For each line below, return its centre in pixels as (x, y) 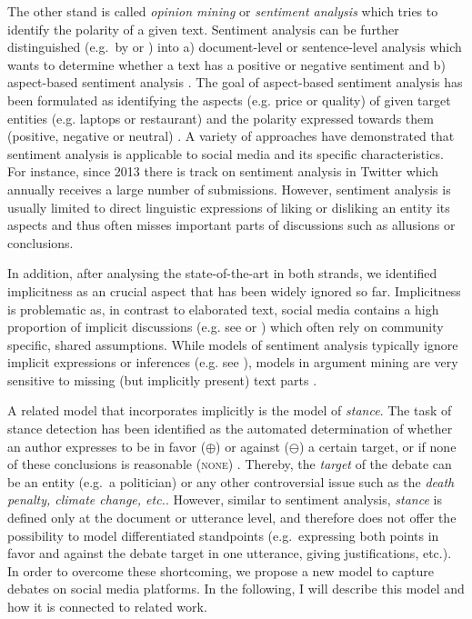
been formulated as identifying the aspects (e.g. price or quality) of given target (229, 100)
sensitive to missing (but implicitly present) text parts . (162, 379)
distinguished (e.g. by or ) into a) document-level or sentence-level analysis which (235, 47)
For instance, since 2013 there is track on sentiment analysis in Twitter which (223, 171)
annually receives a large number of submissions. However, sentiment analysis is (229, 189)
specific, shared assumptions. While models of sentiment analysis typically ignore (233, 344)
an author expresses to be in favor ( (107, 446)
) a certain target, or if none (377, 446)
